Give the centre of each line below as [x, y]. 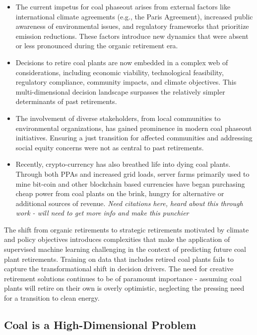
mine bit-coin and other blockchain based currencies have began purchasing [130, 183]
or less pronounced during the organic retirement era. [97, 46]
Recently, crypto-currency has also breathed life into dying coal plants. [123, 164]
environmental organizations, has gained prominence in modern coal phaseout [134, 128]
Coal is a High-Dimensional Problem [100, 325]
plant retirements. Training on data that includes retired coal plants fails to [119, 259]
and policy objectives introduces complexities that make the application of [117, 239]
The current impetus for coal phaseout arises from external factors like [123, 6]
